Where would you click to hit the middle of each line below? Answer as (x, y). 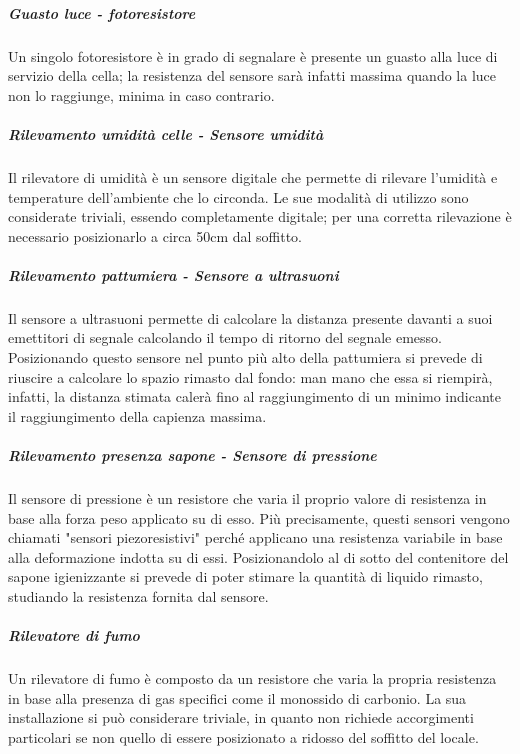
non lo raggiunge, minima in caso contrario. (141, 94)
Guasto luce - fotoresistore (102, 12)
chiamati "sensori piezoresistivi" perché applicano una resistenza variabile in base (255, 537)
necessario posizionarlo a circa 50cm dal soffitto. (155, 235)
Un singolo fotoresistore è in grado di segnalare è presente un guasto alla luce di (253, 55)
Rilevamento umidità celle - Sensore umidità (166, 133)
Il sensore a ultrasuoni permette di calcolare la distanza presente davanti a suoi (250, 317)
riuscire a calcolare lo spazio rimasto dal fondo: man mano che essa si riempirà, (250, 376)
